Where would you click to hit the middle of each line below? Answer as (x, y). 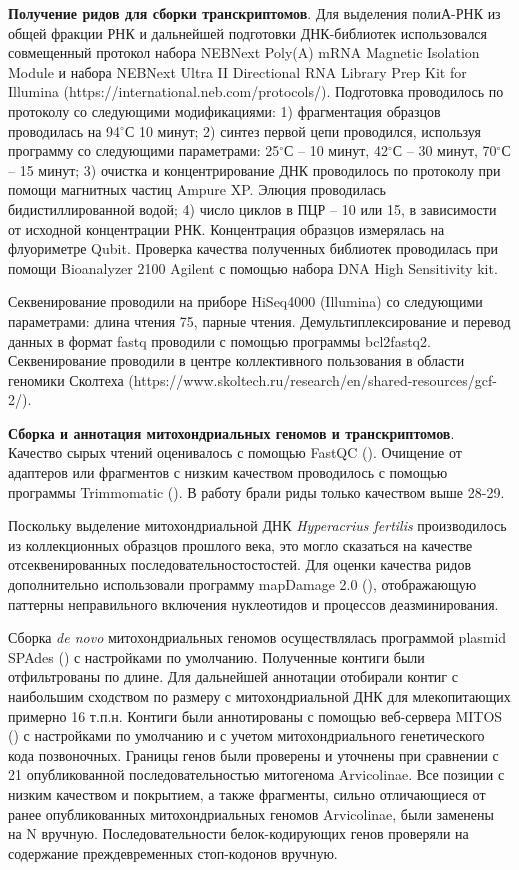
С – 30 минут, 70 (444, 150)
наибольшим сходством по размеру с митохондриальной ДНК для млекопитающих (259, 696)
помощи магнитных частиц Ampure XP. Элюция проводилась (197, 189)
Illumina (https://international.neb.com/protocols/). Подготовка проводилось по (256, 91)
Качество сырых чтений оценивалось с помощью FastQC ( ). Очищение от (235, 452)
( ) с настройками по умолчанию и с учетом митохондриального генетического (246, 735)
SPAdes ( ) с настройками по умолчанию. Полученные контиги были (216, 656)
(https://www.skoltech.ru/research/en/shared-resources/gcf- (312, 379)
